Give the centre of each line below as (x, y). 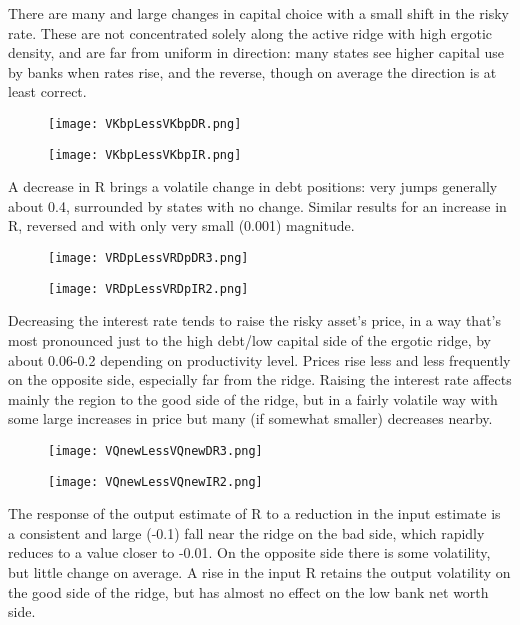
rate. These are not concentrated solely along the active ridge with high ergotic (250, 32)
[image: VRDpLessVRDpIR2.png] (148, 288)
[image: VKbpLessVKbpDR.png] (145, 123)
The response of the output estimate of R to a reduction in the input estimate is (254, 513)
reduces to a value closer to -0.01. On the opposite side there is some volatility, (249, 552)
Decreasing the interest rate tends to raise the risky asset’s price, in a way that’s (254, 320)
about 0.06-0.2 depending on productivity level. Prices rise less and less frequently (259, 359)
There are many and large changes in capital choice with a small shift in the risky (258, 13)
